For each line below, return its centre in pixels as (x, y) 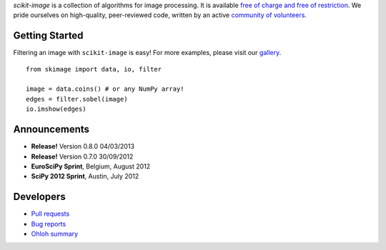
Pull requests (50, 214)
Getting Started (48, 36)
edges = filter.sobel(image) (77, 99)
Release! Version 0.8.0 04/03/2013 (83, 146)
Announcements (51, 130)
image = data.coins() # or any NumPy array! (105, 89)
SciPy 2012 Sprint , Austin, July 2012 (85, 176)
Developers (39, 197)
